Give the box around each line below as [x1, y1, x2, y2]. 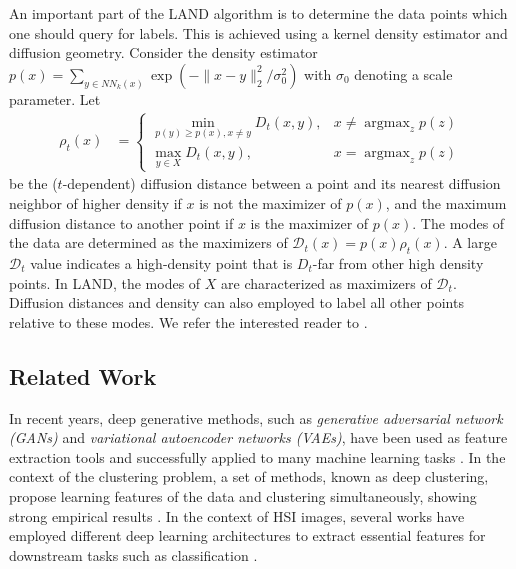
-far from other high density [312, 252, 484, 273]
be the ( [9, 173, 58, 194]
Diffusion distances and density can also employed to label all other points [9, 292, 464, 313]
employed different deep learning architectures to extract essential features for [9, 525, 486, 546]
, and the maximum [385, 193, 507, 213]
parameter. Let [9, 88, 101, 109]
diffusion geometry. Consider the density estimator [9, 42, 318, 63]
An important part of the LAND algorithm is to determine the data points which [9, 3, 508, 23]
